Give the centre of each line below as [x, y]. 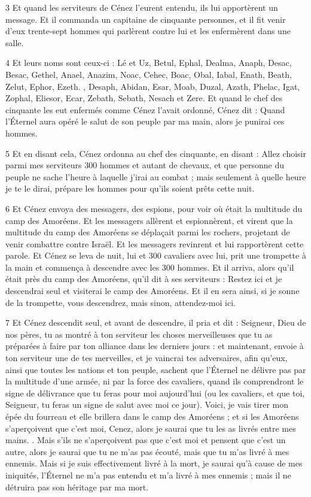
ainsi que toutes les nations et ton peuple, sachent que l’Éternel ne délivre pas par [156, 369]
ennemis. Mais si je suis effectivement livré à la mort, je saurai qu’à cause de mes [154, 463]
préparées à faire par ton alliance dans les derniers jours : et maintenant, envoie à [155, 346]
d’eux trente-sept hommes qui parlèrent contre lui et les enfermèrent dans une [148, 31]
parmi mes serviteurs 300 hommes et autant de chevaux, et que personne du [145, 165]
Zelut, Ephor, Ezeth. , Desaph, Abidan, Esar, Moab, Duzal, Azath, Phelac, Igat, [153, 86]
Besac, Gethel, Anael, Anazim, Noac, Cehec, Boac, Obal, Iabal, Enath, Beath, [149, 74]
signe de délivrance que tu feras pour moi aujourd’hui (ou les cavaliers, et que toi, [155, 393]
